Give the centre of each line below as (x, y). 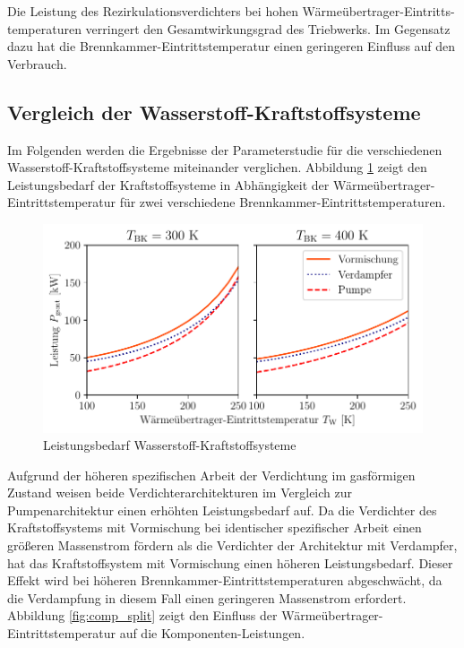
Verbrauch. (37, 63)
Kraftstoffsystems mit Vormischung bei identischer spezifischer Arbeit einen (215, 527)
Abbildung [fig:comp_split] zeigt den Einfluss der (142, 615)
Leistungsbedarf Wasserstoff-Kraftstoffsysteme (170, 445)
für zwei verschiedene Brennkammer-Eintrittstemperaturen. (283, 202)
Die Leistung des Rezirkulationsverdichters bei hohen (153, 11)
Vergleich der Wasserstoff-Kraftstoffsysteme (214, 112)
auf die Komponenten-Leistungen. (212, 633)
